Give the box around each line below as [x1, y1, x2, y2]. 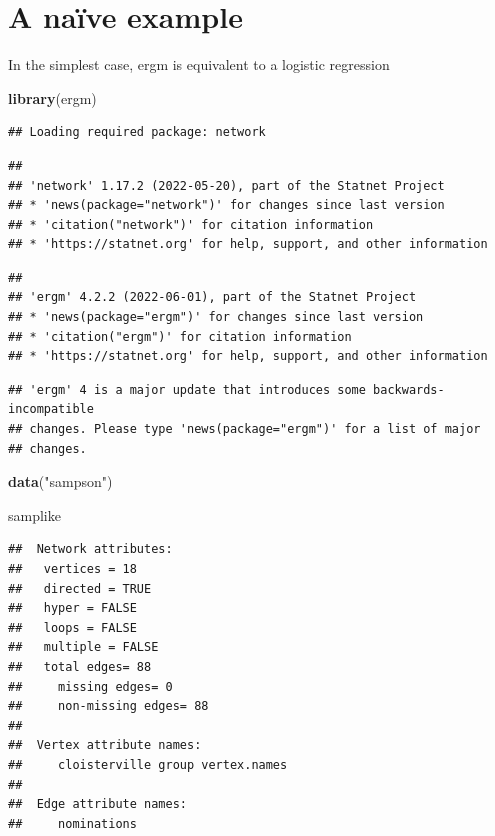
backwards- [373, 382, 445, 397]
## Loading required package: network [8, 125, 266, 140]
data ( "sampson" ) [8, 471, 113, 492]
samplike [8, 504, 61, 525]
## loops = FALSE [8, 620, 137, 635]
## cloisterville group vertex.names [8, 757, 288, 772]
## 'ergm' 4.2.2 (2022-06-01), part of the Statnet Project [8, 290, 417, 305]
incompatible [8, 402, 94, 417]
